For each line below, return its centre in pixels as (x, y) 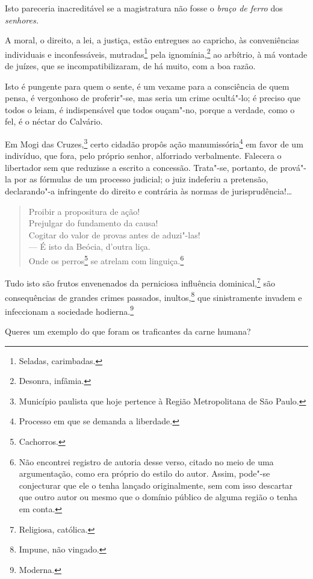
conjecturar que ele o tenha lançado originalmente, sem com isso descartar (156, 485)
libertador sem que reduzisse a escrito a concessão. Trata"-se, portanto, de (141, 167)
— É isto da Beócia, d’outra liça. (89, 246)
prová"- (293, 167)
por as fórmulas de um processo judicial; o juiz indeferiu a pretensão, (141, 179)
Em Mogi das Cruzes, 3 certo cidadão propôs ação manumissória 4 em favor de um (154, 143)
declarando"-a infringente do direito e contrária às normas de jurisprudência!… (149, 191)
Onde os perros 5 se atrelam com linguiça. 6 (106, 260)
